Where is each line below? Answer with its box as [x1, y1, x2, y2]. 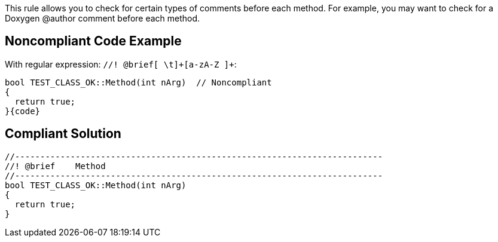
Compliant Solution [5, 126, 121, 142]
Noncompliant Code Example [5, 33, 182, 49]
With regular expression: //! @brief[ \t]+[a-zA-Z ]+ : [5, 59, 237, 69]
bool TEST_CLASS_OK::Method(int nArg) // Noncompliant [5, 77, 272, 87]
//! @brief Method [5, 161, 106, 171]
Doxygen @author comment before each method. [5, 13, 200, 23]
